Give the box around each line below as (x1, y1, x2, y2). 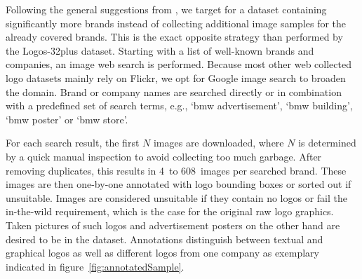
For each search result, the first (6, 135, 140, 150)
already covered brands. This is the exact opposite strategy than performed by (6, 29, 343, 44)
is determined (298, 135, 356, 150)
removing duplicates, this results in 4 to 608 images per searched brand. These (6, 163, 347, 177)
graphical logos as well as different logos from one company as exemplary (6, 245, 319, 260)
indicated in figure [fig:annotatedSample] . (6, 259, 185, 273)
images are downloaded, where (153, 135, 284, 150)
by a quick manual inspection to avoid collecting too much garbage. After (6, 149, 322, 163)
